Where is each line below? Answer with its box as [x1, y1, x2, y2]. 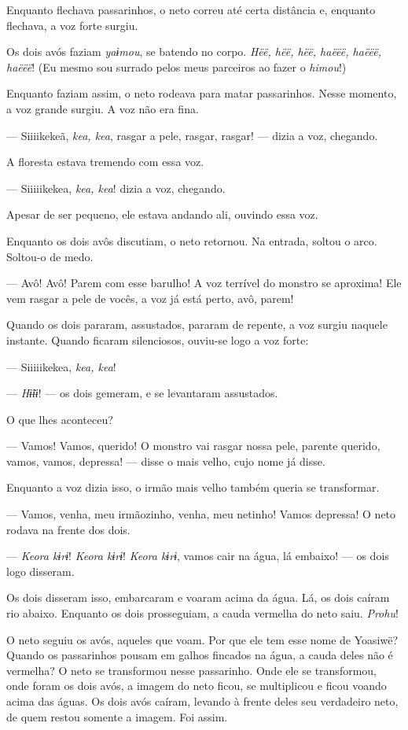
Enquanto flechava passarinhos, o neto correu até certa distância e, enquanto [6, 2, 376, 17]
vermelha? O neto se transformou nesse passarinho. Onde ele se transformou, [6, 662, 377, 678]
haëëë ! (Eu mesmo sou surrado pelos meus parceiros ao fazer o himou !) [6, 58, 347, 75]
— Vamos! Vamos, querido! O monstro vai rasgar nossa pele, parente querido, [6, 437, 380, 454]
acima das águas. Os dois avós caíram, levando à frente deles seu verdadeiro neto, [6, 693, 399, 709]
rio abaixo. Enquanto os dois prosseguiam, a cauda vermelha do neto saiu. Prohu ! [6, 605, 399, 621]
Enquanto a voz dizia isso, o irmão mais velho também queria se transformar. [6, 479, 380, 496]
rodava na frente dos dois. [6, 521, 130, 537]
